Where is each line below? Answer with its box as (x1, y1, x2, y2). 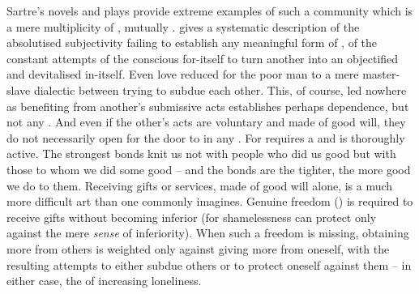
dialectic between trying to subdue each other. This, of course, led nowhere (33, 81, 407, 98)
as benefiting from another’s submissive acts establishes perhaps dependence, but (6, 97, 409, 114)
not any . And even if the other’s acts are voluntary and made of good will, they (6, 113, 406, 130)
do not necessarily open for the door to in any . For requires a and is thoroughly (6, 129, 405, 146)
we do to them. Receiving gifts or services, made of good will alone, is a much (6, 177, 393, 194)
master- (362, 66, 400, 83)
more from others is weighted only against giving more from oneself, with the (6, 240, 390, 257)
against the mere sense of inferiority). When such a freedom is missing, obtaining (6, 224, 409, 241)
